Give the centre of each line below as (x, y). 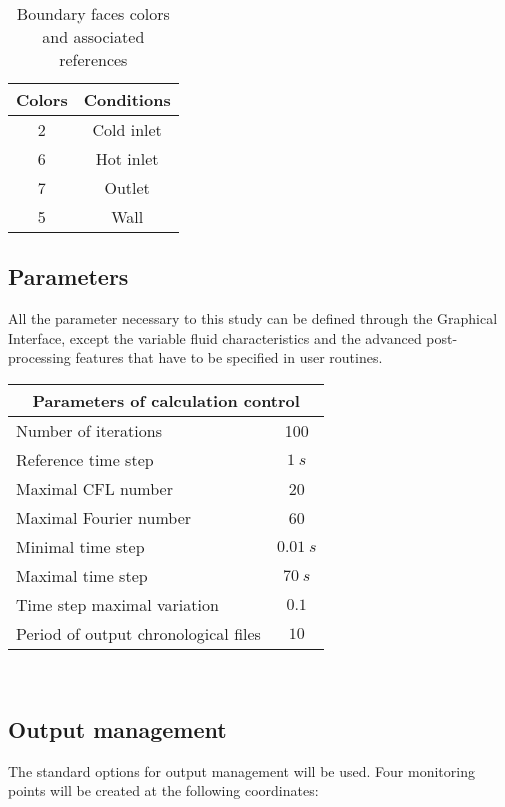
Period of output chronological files (138, 633)
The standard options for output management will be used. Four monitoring (241, 770)
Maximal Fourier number (104, 517)
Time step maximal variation (117, 604)
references (93, 59)
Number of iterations (89, 430)
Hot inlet (127, 158)
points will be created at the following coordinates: (163, 790)
